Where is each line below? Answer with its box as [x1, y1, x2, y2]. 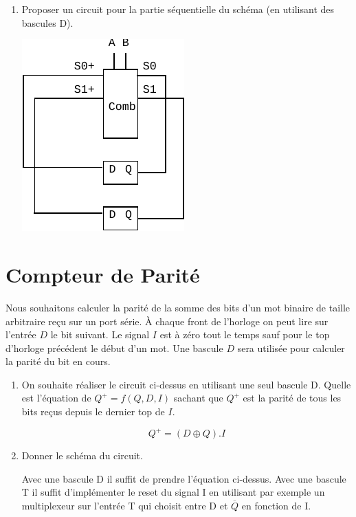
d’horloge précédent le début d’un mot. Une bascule [5, 340, 223, 355]
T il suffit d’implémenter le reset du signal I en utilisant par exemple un [21, 485, 325, 499]
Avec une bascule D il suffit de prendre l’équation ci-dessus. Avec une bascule [21, 471, 346, 485]
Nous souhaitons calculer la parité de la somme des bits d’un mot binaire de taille [5, 300, 351, 314]
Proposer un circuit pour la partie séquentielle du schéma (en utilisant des [21, 2, 335, 16]
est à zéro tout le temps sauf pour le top [159, 327, 330, 342]
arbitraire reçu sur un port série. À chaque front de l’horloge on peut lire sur [5, 313, 329, 328]
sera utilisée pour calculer [237, 340, 345, 355]
